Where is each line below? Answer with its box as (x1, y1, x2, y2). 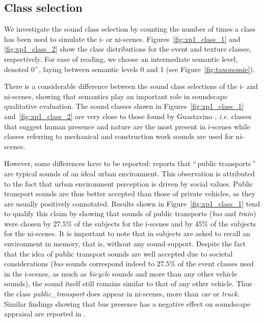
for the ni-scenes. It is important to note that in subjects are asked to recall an (4, 228, 250, 239)
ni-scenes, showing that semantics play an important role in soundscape (4, 90, 228, 101)
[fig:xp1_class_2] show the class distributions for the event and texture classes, (4, 43, 252, 54)
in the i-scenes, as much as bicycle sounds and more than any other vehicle (4, 268, 237, 279)
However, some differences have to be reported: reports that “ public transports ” (4, 158, 256, 169)
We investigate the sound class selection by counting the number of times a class (4, 24, 255, 34)
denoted (4, 63, 29, 74)
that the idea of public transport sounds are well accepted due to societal (4, 248, 233, 259)
